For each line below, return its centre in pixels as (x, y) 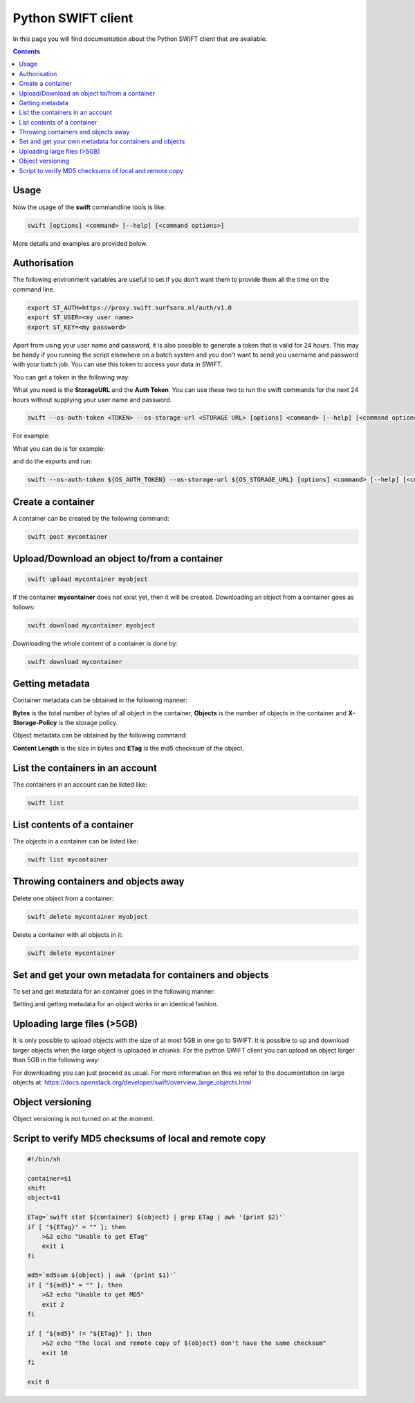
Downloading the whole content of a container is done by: (95, 643)
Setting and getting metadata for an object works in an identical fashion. (116, 1004)
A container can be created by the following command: (91, 518)
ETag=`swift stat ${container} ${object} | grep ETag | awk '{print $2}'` (157, 1217)
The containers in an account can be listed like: (80, 784)
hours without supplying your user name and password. (92, 400)
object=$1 (44, 1198)
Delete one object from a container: (63, 898)
